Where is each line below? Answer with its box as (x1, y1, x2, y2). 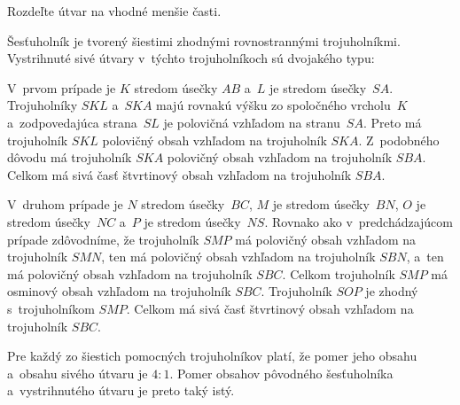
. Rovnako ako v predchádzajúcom (264, 212, 453, 230)
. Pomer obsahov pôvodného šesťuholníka (169, 363, 394, 382)
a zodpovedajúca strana (7, 113, 137, 131)
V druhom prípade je (7, 195, 123, 214)
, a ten (406, 247, 444, 266)
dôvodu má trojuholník (7, 148, 132, 167)
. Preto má (363, 113, 422, 131)
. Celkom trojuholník (282, 264, 395, 283)
